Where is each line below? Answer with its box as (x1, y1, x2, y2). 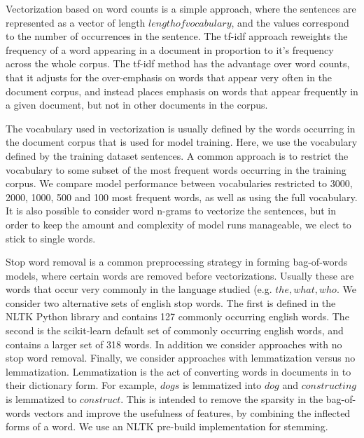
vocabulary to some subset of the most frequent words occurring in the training (6, 162, 346, 177)
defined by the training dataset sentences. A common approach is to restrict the (6, 148, 349, 163)
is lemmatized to (6, 392, 77, 406)
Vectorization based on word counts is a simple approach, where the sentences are (6, 1, 356, 15)
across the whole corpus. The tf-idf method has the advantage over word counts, (6, 56, 350, 71)
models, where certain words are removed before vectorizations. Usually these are (6, 268, 354, 282)
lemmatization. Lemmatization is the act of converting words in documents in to (6, 364, 351, 378)
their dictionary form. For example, (6, 378, 157, 392)
